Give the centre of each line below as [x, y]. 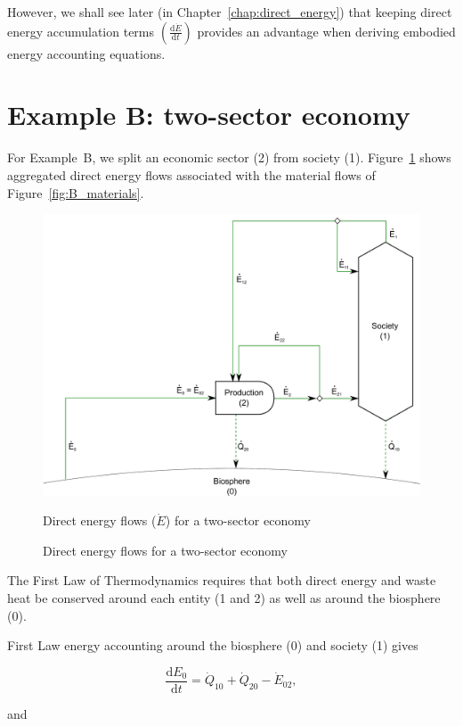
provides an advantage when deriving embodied [326, 31]
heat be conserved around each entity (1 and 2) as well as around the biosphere [224, 597]
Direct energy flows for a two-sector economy [166, 550]
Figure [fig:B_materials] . [76, 192]
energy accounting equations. [86, 53]
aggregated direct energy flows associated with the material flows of [191, 174]
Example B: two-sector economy [209, 115]
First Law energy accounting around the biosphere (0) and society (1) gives [213, 645]
